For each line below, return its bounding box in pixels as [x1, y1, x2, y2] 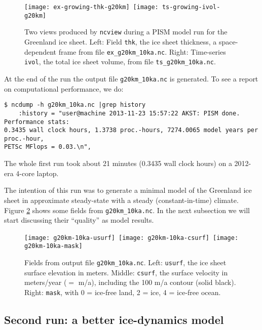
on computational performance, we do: [4, 83, 124, 94]
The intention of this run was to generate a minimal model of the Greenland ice [4, 185, 252, 195]
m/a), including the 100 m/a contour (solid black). [78, 277, 236, 287]
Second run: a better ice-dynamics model [4, 312, 224, 327]
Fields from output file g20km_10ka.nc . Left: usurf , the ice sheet [24, 257, 227, 268]
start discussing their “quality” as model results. [4, 215, 154, 225]
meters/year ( [24, 277, 67, 287]
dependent [24, 46, 57, 57]
